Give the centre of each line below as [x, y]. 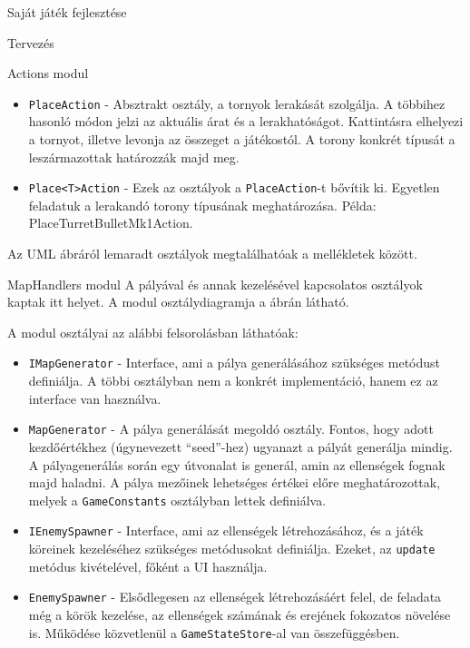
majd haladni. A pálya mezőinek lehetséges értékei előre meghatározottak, [235, 482]
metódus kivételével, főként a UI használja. [148, 566]
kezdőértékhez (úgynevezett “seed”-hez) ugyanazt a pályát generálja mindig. [240, 446]
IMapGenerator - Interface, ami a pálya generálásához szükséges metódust [234, 363]
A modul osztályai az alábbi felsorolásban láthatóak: [153, 332]
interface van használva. [95, 398]
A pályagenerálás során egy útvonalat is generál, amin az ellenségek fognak [237, 464]
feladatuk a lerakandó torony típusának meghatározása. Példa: [202, 205]
